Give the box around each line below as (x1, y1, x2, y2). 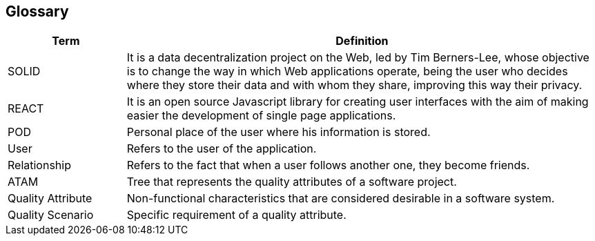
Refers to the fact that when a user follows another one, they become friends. (126, 158, 530, 173)
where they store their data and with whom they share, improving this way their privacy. (126, 78, 583, 93)
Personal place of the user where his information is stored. (126, 125, 431, 139)
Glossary (6, 3, 69, 20)
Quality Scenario (8, 208, 94, 222)
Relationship (8, 158, 71, 173)
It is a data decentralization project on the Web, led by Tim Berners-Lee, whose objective (126, 50, 589, 65)
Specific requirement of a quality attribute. (126, 208, 347, 222)
